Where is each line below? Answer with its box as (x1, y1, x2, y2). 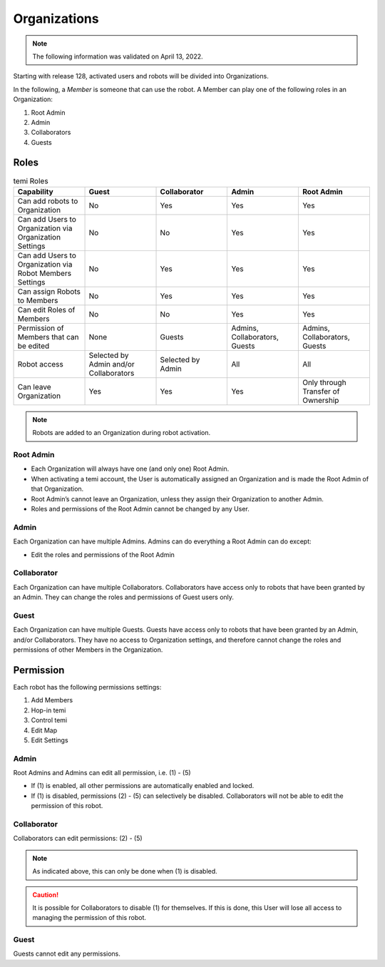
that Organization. (31, 485, 84, 493)
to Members (17, 295, 58, 305)
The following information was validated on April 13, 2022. (32, 52, 203, 61)
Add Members (31, 696, 73, 705)
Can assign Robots (17, 286, 81, 296)
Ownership (302, 395, 339, 405)
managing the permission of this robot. (32, 914, 146, 922)
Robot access (17, 359, 63, 369)
